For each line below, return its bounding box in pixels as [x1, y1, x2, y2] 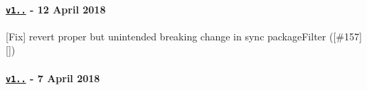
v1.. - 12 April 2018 [6, 1, 106, 16]
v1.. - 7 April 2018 [6, 70, 100, 85]
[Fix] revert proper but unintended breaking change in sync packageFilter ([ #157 [6, 28, 359, 43]
